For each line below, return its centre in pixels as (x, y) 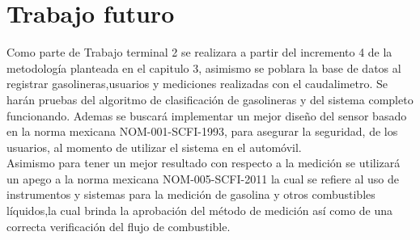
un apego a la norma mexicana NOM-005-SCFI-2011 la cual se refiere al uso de (203, 178)
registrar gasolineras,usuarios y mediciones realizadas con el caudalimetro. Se (197, 84)
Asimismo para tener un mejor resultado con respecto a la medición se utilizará (204, 163)
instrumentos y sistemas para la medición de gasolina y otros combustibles (191, 194)
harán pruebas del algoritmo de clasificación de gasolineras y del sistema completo (210, 99)
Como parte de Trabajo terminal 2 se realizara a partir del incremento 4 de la (199, 52)
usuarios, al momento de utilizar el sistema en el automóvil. (154, 147)
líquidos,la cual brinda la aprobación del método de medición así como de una (200, 211)
